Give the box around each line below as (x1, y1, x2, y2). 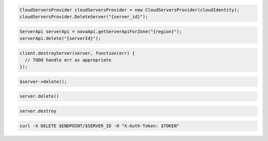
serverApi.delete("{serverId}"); (19, 35, 101, 41)
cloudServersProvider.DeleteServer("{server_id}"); (19, 14, 148, 19)
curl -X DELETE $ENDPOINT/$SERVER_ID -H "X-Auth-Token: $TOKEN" (19, 123, 180, 129)
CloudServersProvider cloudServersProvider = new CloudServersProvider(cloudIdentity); (19, 7, 240, 12)
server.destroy (19, 108, 57, 114)
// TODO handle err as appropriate (25, 57, 112, 63)
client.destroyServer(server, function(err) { (19, 50, 135, 56)
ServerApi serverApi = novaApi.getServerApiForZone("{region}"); (19, 29, 182, 34)
